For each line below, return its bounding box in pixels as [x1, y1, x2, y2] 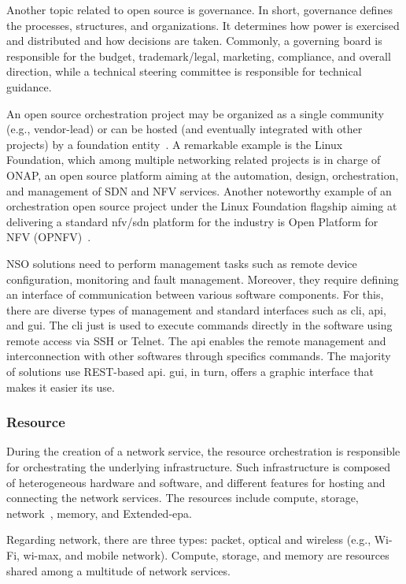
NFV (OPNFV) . [6, 229, 91, 245]
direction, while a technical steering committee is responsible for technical [6, 63, 362, 80]
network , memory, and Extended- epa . [6, 504, 192, 521]
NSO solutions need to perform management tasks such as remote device [6, 255, 357, 271]
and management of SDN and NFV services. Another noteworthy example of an [6, 182, 392, 199]
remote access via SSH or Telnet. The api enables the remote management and [6, 332, 386, 348]
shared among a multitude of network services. [6, 562, 231, 578]
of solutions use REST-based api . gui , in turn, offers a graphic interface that [6, 363, 374, 380]
